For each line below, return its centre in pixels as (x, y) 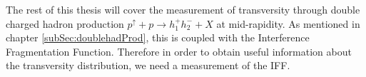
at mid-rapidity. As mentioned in (288, 23)
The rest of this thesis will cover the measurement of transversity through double (183, 9)
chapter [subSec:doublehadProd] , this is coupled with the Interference (158, 37)
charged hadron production (65, 23)
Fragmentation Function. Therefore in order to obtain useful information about (179, 51)
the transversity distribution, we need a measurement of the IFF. (148, 65)
